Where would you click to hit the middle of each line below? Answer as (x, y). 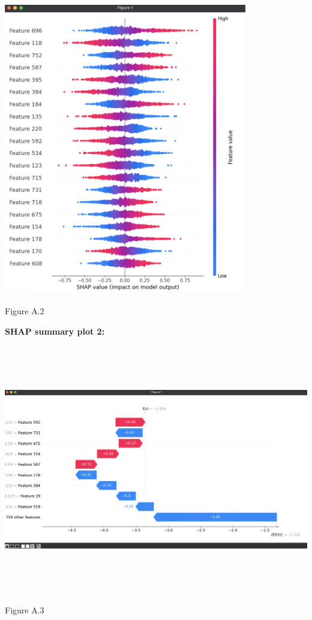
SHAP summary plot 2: (55, 331)
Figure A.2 (25, 311)
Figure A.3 (25, 609)
